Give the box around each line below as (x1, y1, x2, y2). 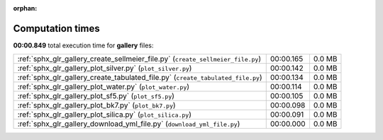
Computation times (13, 22, 100, 35)
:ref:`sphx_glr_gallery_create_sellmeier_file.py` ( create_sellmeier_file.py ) (17, 54, 262, 64)
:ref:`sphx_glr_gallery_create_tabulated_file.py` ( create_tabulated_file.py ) (17, 73, 262, 83)
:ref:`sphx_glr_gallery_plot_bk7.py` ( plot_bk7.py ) (17, 100, 177, 110)
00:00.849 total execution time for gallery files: (13, 41, 154, 49)
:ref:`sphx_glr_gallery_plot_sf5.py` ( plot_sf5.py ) (17, 91, 175, 101)
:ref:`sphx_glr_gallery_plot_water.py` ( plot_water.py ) (17, 82, 190, 92)
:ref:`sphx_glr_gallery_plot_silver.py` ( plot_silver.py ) (17, 64, 192, 74)
